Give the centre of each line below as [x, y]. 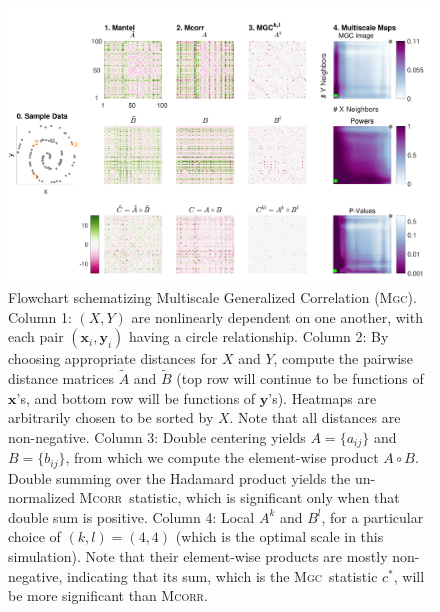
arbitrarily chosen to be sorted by [111, 417]
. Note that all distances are [315, 417]
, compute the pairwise [343, 358]
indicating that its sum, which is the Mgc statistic [222, 575]
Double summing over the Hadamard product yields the [179, 477]
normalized [41, 497]
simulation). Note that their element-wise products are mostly [198, 556]
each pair [36, 336]
